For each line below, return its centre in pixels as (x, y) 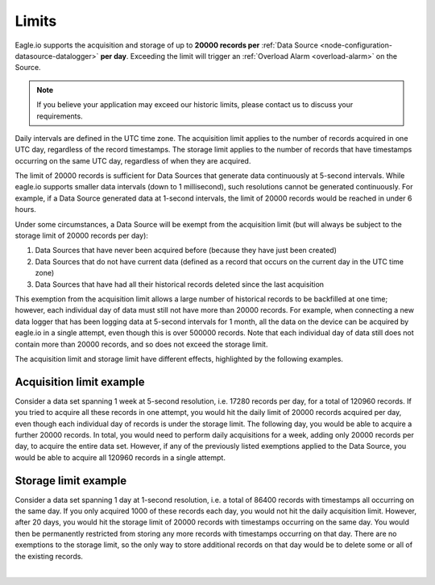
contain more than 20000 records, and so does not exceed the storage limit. (141, 344)
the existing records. (49, 556)
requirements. (60, 116)
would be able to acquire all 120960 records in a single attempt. (120, 457)
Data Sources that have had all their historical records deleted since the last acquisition (180, 284)
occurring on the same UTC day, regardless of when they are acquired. (133, 160)
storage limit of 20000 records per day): (82, 236)
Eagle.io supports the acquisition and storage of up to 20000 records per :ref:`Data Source (166, 45)
